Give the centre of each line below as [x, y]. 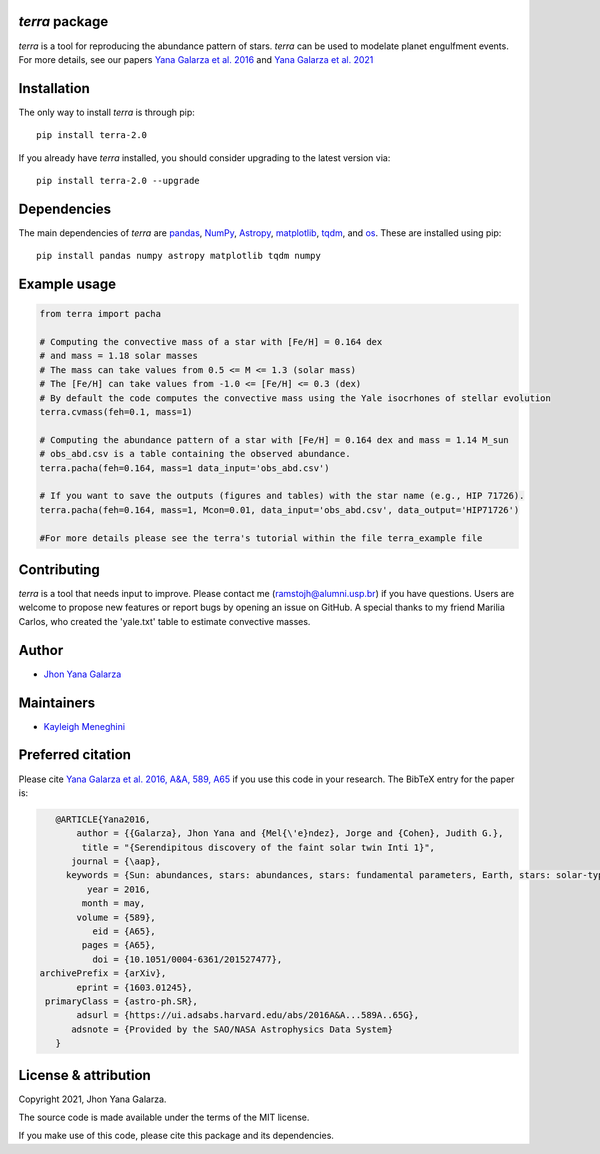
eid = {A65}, [124, 931]
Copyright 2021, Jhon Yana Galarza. [92, 1099]
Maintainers [57, 702]
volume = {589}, [116, 917]
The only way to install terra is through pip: [106, 112]
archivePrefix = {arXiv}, [103, 973]
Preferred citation [75, 755]
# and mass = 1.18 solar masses [119, 356]
